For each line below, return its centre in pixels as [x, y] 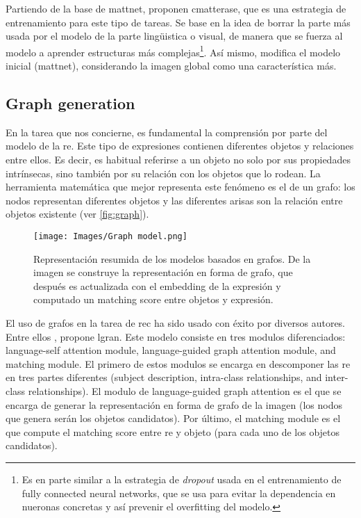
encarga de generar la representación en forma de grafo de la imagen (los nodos [174, 404]
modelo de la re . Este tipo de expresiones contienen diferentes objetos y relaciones [180, 146]
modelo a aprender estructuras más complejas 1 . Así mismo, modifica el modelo [173, 51]
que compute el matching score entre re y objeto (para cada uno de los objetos [173, 431]
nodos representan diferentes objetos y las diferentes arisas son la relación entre [174, 200]
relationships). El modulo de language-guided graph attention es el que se [185, 390]
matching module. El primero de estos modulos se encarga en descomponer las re [178, 363]
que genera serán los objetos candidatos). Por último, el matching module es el [173, 418]
